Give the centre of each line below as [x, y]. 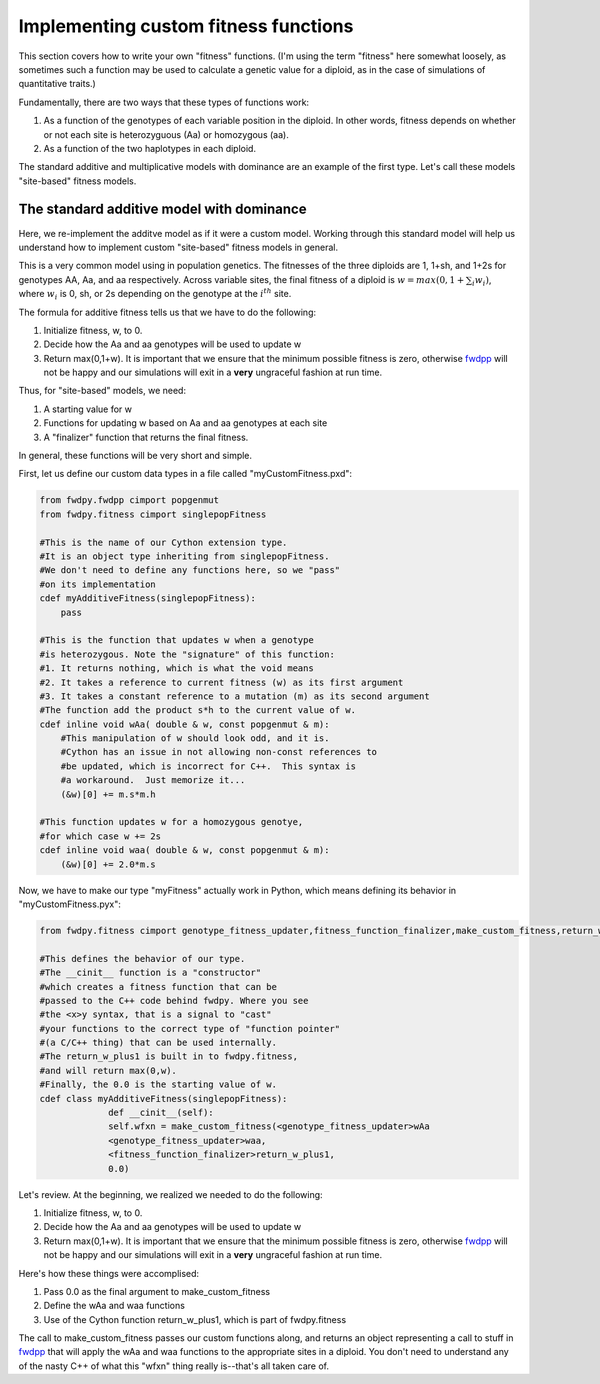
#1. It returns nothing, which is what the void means [176, 668]
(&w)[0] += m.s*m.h [108, 794]
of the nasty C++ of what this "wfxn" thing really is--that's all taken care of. [174, 1366]
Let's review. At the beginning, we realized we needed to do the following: [171, 1194]
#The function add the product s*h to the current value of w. [198, 710]
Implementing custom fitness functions [186, 26]
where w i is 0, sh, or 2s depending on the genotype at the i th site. [155, 294]
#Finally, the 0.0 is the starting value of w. [158, 1084]
